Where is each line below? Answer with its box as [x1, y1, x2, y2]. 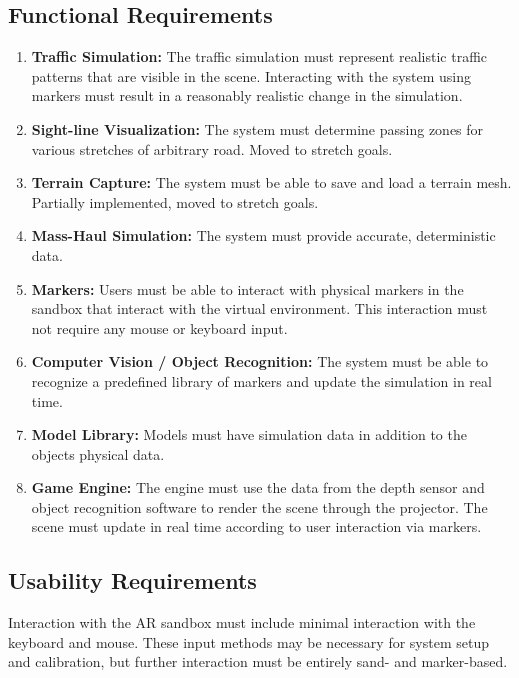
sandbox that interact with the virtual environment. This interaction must [31, 298, 488, 319]
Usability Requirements [8, 565, 257, 596]
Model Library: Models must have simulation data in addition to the [31, 424, 467, 445]
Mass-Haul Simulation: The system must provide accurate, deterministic [31, 225, 496, 246]
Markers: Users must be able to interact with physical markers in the [31, 278, 464, 299]
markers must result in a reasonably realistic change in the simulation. [31, 85, 463, 106]
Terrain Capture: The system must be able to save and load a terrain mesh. [31, 172, 512, 193]
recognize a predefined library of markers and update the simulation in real [31, 370, 492, 391]
